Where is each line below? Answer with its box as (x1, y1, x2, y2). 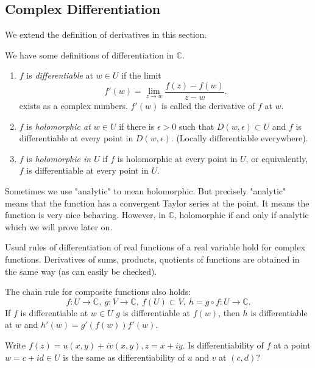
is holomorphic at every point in (117, 152, 238, 165)
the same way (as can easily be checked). (5, 264, 157, 277)
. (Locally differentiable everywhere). (171, 132, 308, 144)
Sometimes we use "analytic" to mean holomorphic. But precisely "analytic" (5, 185, 286, 197)
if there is (119, 119, 155, 132)
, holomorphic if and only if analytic (174, 208, 309, 221)
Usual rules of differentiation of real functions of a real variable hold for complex (5, 241, 305, 253)
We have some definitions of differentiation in (5, 48, 174, 61)
